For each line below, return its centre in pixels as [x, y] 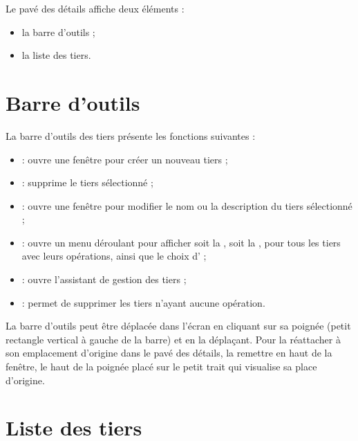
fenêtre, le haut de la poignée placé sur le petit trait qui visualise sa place [161, 367]
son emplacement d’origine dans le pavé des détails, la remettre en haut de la [169, 353]
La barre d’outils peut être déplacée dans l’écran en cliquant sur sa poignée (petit [178, 326]
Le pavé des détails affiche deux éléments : [95, 8]
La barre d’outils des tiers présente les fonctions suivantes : [131, 135]
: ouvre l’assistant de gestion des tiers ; [104, 279]
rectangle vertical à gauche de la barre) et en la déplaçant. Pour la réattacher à [173, 339]
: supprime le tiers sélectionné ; [87, 182]
